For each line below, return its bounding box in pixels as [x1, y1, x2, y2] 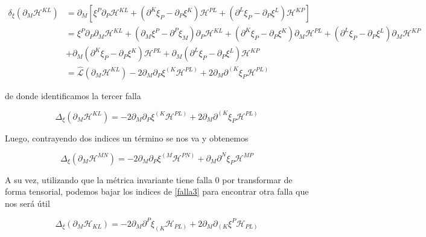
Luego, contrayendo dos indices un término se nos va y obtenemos [5, 131, 249, 144]
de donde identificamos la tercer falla [5, 89, 141, 102]
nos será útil [5, 196, 50, 209]
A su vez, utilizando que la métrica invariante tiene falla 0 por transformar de [5, 173, 293, 186]
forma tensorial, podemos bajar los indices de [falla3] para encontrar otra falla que [5, 185, 309, 198]
